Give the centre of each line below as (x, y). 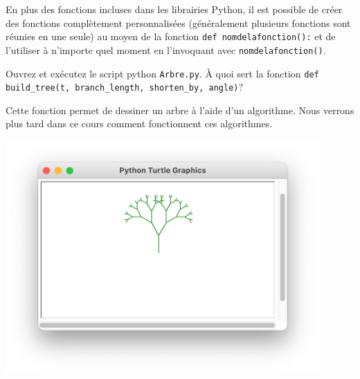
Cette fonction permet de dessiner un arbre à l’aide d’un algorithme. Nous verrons (180, 110)
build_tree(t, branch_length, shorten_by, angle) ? (125, 87)
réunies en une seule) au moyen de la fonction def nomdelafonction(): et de (171, 36)
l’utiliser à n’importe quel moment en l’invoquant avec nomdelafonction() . (166, 49)
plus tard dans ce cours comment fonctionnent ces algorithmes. (139, 123)
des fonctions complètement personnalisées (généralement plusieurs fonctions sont (178, 22)
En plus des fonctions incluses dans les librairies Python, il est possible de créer (174, 9)
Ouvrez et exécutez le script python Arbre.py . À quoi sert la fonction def (162, 73)
